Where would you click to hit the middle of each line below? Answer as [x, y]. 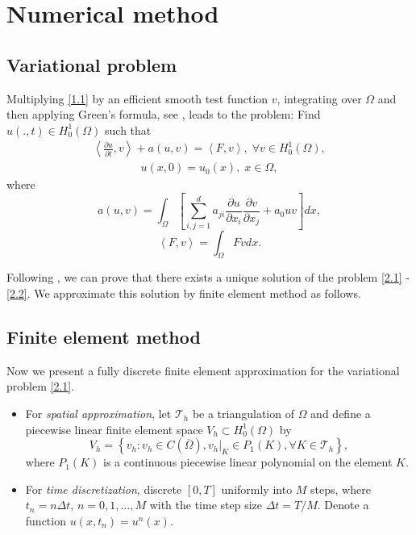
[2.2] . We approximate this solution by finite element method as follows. [184, 293]
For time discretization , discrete [104, 489]
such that [128, 130]
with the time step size [206, 505]
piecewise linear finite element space [114, 429]
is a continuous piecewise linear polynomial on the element [248, 462]
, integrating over [319, 98]
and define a [341, 414]
